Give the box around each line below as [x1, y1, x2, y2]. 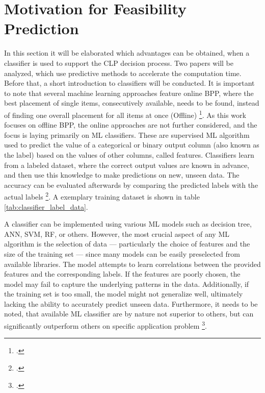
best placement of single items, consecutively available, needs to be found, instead [4, 97, 259, 108]
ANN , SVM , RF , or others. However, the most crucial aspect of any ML [4, 228, 229, 239]
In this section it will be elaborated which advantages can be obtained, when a [4, 47, 250, 58]
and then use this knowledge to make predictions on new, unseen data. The [4, 169, 240, 180]
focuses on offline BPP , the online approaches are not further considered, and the [4, 119, 257, 130]
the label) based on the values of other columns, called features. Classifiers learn [4, 149, 254, 160]
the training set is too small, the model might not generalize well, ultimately [4, 288, 243, 299]
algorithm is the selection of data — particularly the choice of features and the [4, 238, 250, 249]
